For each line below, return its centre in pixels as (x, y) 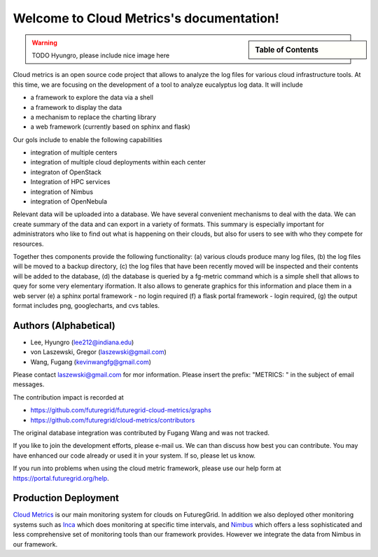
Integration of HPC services (70, 182)
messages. (29, 384)
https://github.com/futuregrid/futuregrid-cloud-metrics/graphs (121, 410)
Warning (44, 43)
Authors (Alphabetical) (64, 325)
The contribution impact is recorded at (68, 397)
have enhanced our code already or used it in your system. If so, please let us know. (134, 456)
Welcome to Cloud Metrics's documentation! (146, 18)
